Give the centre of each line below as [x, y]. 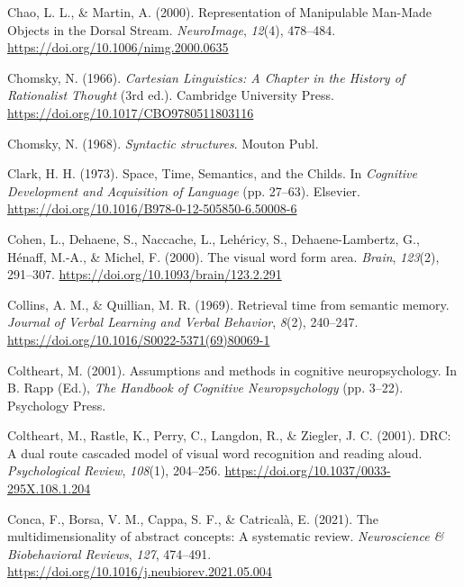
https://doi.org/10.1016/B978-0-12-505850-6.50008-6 [152, 208]
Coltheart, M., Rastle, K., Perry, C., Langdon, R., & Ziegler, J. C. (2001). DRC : [229, 435]
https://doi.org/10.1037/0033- [308, 470]
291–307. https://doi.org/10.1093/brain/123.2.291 [145, 274]
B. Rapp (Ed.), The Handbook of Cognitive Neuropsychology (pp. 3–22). [205, 388]
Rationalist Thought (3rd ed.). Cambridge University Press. [171, 95]
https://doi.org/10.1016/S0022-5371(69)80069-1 [139, 339]
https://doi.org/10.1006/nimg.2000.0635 [118, 47]
